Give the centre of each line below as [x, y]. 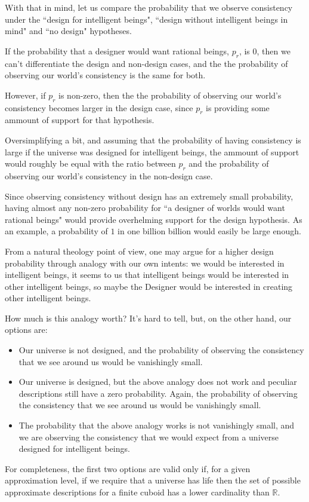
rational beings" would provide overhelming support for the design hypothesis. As [154, 219]
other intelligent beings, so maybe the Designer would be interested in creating [149, 286]
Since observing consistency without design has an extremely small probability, [149, 196]
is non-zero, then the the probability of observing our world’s [170, 95]
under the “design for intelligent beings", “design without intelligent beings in [146, 19]
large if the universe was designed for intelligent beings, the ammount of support [152, 151]
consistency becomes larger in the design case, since [99, 107]
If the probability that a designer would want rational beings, [117, 50]
